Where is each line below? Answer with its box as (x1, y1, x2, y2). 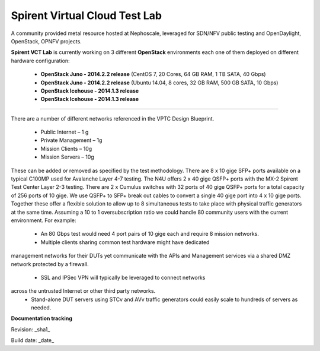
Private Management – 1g (40, 137, 103, 144)
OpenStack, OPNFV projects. (11, 37, 82, 45)
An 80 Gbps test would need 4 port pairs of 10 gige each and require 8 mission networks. (40, 230, 259, 238)
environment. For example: (11, 217, 76, 224)
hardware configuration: (11, 57, 71, 64)
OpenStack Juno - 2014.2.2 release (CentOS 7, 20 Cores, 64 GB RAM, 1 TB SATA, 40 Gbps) (40, 71, 266, 78)
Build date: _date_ (11, 337, 55, 344)
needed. (31, 304, 52, 311)
